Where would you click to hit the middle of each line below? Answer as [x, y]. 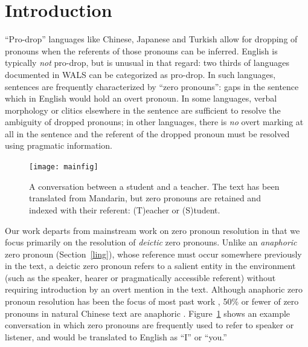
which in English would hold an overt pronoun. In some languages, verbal [141, 98]
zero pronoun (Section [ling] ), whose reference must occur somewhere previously [153, 254]
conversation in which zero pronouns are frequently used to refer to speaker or [149, 325]
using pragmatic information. [59, 145]
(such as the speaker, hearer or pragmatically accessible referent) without [140, 277]
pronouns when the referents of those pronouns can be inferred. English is [141, 50]
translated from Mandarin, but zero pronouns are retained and [145, 198]
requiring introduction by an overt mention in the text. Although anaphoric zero [154, 289]
